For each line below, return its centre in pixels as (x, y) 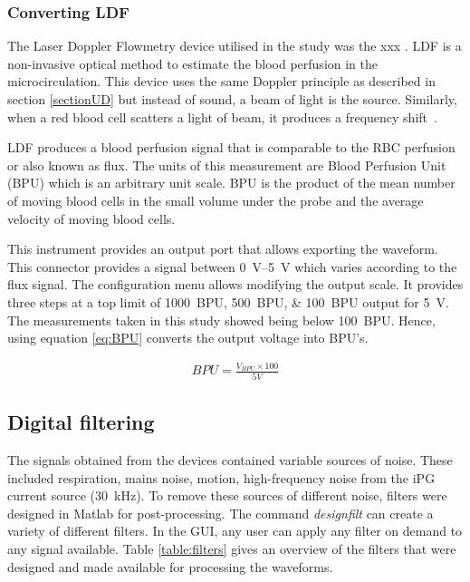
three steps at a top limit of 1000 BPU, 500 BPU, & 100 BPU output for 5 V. (228, 301)
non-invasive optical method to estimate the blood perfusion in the (193, 63)
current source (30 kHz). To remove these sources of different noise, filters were (227, 495)
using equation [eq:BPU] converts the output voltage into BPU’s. (188, 338)
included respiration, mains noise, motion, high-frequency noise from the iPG (221, 477)
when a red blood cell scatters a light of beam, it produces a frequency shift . (222, 116)
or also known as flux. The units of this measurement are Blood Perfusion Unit (227, 165)
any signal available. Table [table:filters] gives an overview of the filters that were (232, 548)
